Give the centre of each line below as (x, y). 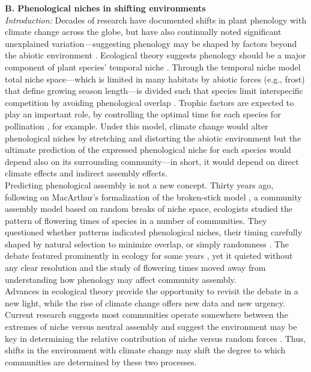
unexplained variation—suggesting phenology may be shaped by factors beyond (151, 43)
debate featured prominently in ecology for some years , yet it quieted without (149, 256)
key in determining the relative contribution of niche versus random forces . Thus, (155, 338)
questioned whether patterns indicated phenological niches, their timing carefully (154, 232)
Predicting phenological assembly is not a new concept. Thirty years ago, (139, 184)
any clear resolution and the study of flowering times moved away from (135, 268)
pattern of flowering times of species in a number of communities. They (136, 220)
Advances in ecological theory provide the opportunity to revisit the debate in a (152, 291)
